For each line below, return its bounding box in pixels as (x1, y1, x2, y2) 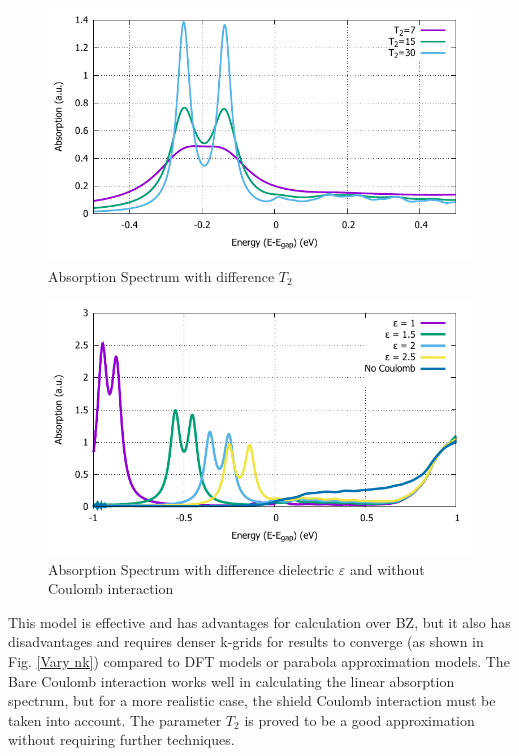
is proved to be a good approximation (244, 709, 475, 730)
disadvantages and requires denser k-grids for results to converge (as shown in (8, 631, 484, 652)
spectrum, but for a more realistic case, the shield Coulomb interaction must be (8, 690, 496, 711)
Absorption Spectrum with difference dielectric (48, 558, 335, 579)
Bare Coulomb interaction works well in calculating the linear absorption (8, 670, 455, 691)
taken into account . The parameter (8, 709, 222, 730)
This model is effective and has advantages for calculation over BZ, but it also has (8, 611, 511, 632)
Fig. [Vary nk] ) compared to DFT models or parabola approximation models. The (8, 650, 510, 671)
